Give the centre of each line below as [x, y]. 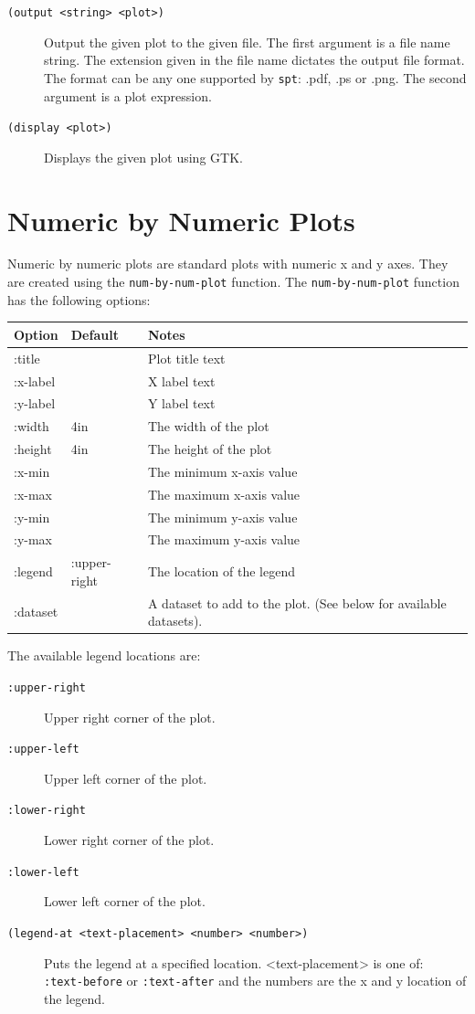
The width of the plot [208, 426]
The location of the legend [221, 571]
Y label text [181, 403]
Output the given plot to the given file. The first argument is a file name [247, 42]
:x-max [33, 494]
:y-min [32, 517]
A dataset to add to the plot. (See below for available [297, 602]
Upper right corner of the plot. [130, 717]
